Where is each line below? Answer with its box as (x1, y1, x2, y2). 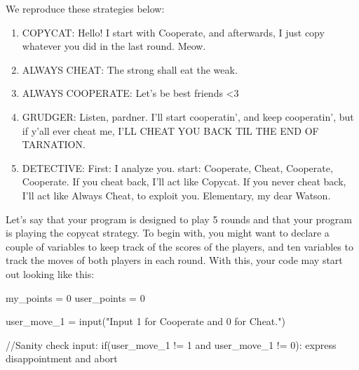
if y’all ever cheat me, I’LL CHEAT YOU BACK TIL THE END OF (22, 123, 319, 138)
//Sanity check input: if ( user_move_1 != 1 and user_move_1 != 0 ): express (6, 337, 337, 352)
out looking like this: (6, 266, 95, 281)
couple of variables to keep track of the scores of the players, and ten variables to (6, 239, 353, 253)
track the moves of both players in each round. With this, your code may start (6, 253, 343, 267)
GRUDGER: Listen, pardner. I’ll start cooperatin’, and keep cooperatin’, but (22, 109, 354, 124)
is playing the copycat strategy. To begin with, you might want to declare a (6, 225, 330, 240)
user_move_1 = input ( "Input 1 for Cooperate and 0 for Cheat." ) (6, 314, 285, 329)
